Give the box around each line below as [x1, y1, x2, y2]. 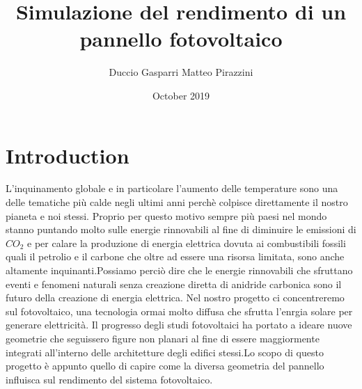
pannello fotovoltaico [79, 24, 283, 53]
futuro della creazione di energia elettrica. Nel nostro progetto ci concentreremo [6, 290, 345, 305]
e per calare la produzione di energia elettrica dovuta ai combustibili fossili [27, 235, 346, 250]
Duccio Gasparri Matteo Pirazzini [109, 65, 253, 79]
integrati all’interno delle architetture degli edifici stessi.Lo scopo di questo [6, 344, 324, 359]
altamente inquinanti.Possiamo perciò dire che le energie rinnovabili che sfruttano [6, 263, 353, 277]
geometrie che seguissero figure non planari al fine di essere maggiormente [6, 331, 320, 345]
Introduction [6, 141, 129, 169]
